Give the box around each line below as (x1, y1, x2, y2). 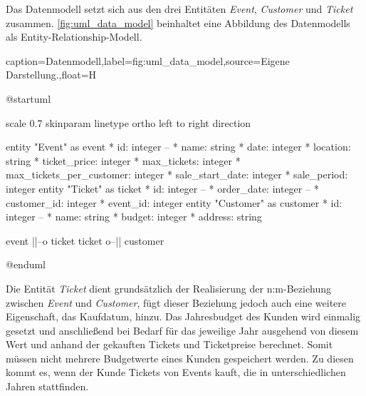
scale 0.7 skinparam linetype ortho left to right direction (6, 115, 251, 130)
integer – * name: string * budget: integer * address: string (6, 209, 262, 224)
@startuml (6, 91, 51, 106)
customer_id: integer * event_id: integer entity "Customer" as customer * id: (6, 195, 343, 210)
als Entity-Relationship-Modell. (6, 29, 142, 44)
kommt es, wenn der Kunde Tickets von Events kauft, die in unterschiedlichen (6, 365, 346, 380)
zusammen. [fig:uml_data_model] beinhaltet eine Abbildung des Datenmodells (6, 15, 350, 30)
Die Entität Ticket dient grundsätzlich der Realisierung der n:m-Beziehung (6, 280, 332, 295)
